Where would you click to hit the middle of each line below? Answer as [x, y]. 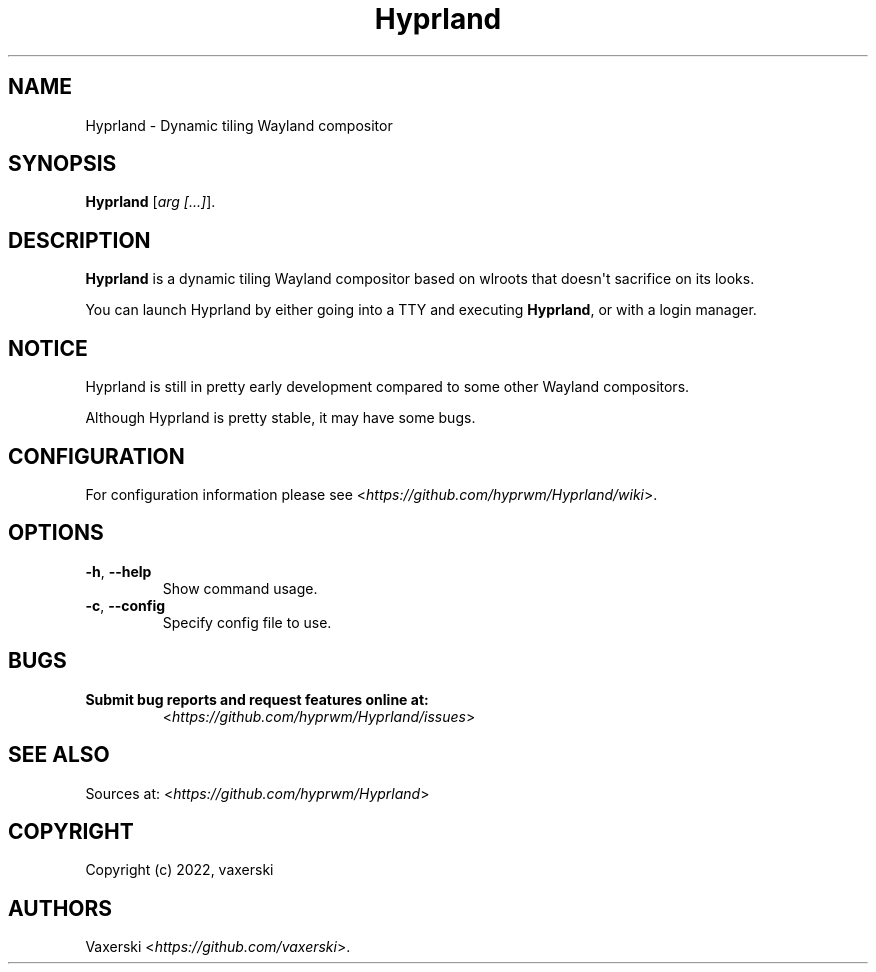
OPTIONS [56, 533]
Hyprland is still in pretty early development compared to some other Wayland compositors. [387, 387]
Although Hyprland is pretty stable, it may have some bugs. [280, 418]
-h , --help [118, 571]
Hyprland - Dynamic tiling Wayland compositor [239, 125]
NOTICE [48, 348]
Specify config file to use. [247, 622]
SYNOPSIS [62, 164]
